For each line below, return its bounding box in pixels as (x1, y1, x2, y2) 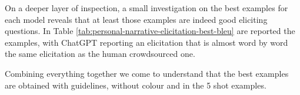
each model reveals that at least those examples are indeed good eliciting (5, 13, 268, 25)
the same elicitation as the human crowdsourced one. (5, 48, 195, 60)
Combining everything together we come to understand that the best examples (5, 67, 289, 79)
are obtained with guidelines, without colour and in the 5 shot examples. (5, 79, 266, 91)
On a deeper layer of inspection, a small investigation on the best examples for (5, 2, 288, 13)
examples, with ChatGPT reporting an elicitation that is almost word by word (5, 36, 288, 48)
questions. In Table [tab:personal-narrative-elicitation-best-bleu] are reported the (5, 25, 295, 37)
